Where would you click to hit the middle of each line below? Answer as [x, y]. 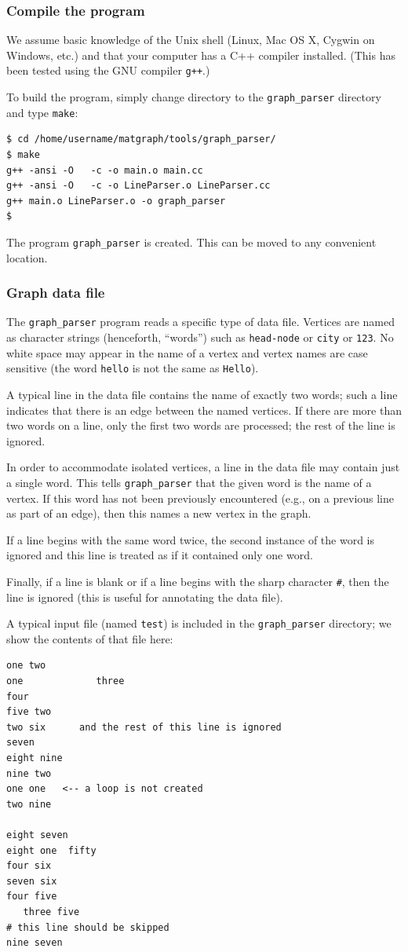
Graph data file [56, 293]
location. [27, 257]
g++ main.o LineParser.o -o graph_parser [116, 201]
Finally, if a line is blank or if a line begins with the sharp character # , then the [198, 581]
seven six [32, 881]
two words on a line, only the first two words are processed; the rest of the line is [201, 425]
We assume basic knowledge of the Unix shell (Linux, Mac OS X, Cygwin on [191, 40]
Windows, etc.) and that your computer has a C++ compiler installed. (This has [201, 55]
